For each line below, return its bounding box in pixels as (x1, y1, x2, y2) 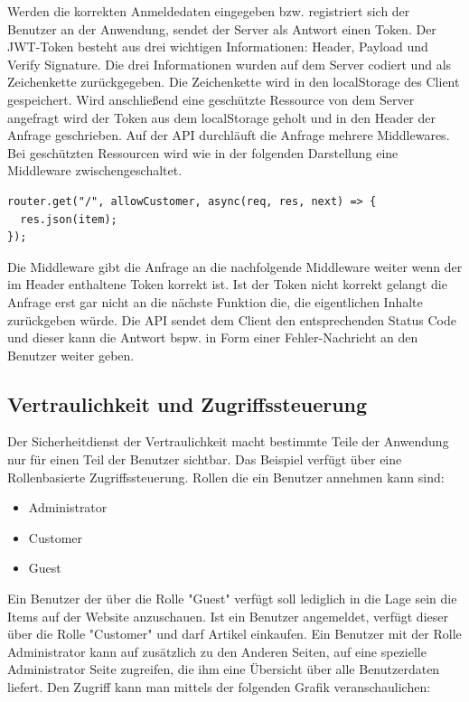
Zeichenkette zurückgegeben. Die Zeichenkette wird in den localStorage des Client (7, 72, 460, 91)
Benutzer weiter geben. (7, 345, 135, 364)
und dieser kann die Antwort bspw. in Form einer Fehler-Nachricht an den (7, 328, 418, 347)
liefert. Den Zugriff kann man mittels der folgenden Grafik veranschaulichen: (7, 678, 431, 697)
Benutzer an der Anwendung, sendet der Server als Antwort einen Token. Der (7, 19, 436, 38)
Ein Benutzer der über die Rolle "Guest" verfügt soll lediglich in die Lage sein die (7, 589, 457, 608)
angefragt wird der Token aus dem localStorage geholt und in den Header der (7, 108, 436, 126)
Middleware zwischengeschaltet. (7, 161, 183, 180)
